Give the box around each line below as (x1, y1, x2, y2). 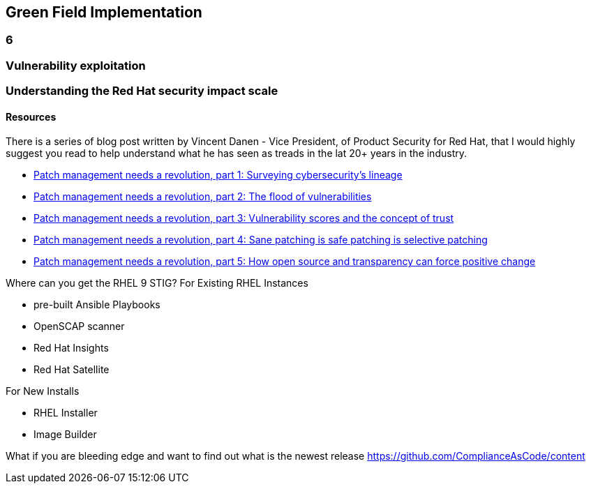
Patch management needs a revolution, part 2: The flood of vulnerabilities (33, 190, 372, 203)
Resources (6, 110, 57, 123)
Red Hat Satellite (33, 363, 110, 376)
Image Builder (33, 428, 97, 441)
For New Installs (6, 385, 80, 398)
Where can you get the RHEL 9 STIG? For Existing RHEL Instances (6, 277, 308, 289)
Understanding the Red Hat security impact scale (6, 84, 278, 98)
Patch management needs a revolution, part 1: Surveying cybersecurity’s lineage (33, 169, 403, 181)
